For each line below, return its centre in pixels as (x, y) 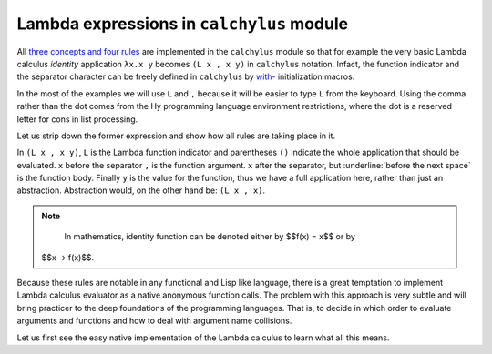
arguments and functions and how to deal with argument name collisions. (154, 321)
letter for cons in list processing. (77, 119)
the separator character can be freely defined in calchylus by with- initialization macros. (186, 76)
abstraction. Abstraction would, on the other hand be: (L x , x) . (141, 190)
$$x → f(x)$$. (68, 257)
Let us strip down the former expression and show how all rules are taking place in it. (176, 136)
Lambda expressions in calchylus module (183, 24)
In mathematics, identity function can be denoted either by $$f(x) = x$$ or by (210, 237)
